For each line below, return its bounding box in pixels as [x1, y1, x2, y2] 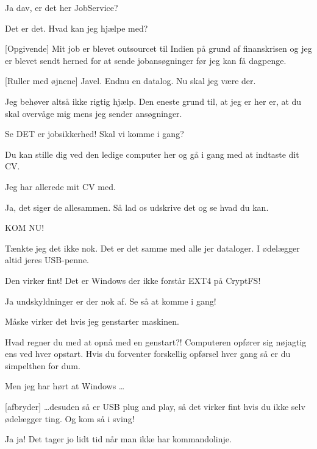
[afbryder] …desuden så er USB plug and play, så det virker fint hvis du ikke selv [5, 400, 305, 413]
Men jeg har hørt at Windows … [5, 380, 125, 392]
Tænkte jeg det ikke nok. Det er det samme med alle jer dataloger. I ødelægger [5, 241, 300, 254]
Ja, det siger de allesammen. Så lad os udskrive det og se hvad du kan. [5, 200, 269, 213]
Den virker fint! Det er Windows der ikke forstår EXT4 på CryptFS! [5, 274, 261, 286]
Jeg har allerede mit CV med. [5, 180, 116, 193]
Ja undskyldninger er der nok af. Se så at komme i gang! [5, 294, 216, 307]
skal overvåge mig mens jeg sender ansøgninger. [5, 107, 182, 119]
